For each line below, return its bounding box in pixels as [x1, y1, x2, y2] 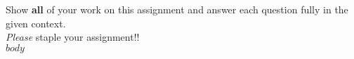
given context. [6, 15, 66, 30]
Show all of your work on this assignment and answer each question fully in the [6, 2, 348, 16]
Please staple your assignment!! [6, 29, 140, 44]
